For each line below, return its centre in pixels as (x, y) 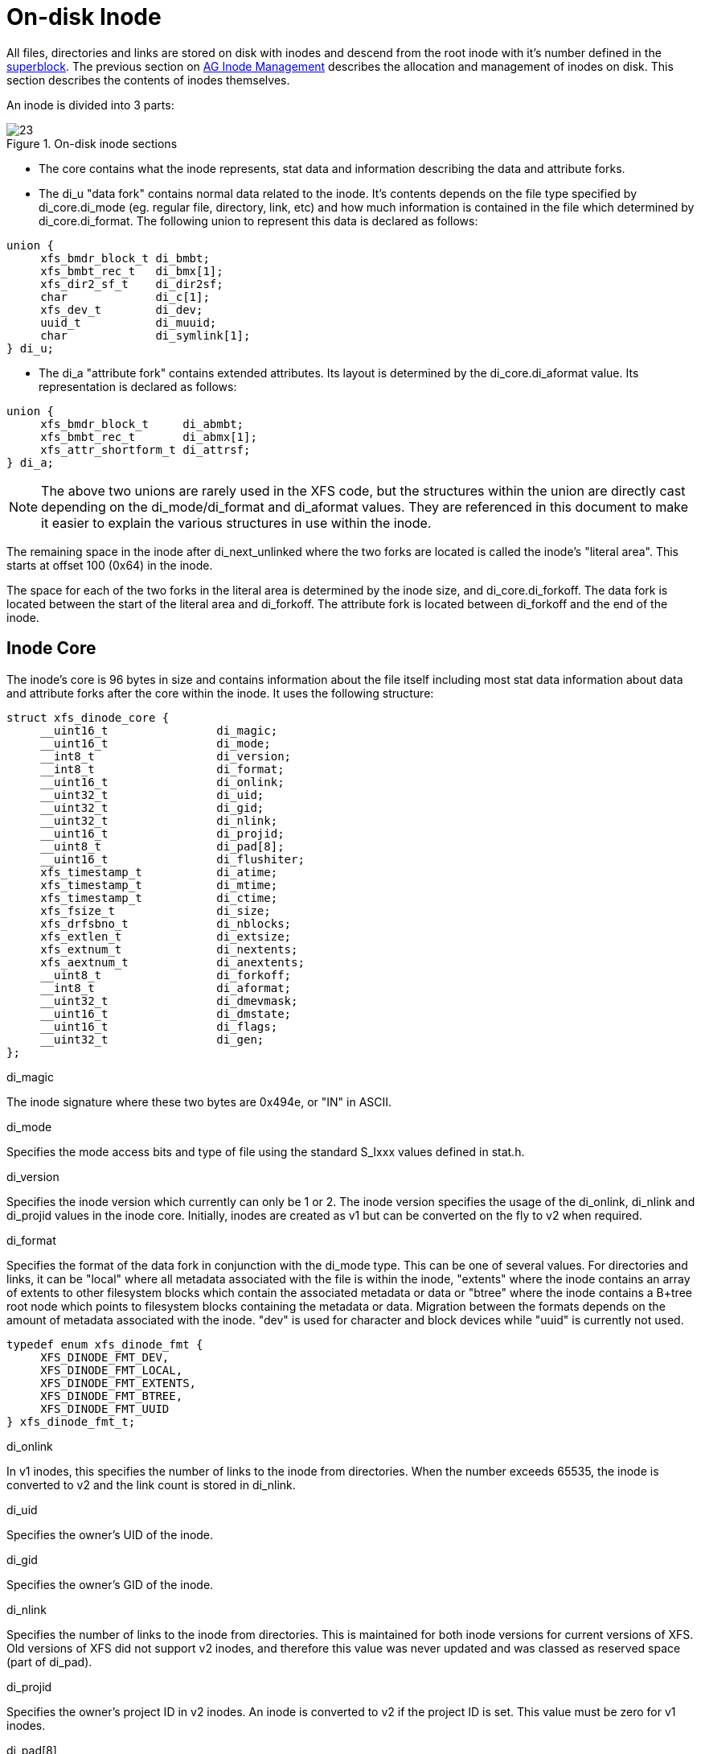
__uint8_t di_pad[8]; (162, 846)
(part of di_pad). (49, 1661)
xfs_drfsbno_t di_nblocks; (166, 923)
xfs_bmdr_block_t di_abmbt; (142, 424)
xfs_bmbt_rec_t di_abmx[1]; (149, 436)
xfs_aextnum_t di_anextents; (172, 962)
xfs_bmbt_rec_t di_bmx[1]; (132, 271)
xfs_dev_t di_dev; (122, 309)
